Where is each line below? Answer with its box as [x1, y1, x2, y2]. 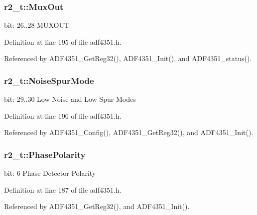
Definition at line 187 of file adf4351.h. [4, 184, 122, 195]
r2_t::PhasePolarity [4, 148, 86, 160]
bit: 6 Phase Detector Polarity [4, 168, 96, 178]
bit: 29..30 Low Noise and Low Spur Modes [4, 94, 136, 104]
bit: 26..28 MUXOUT [4, 20, 70, 30]
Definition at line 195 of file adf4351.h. [4, 36, 122, 47]
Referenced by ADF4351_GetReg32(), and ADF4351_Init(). [4, 201, 190, 212]
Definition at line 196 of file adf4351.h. [4, 110, 122, 121]
